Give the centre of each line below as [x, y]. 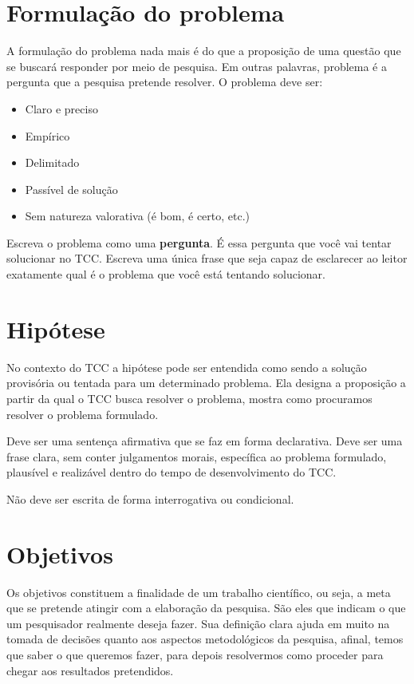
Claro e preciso [61, 108]
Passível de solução [71, 189]
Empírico [47, 135]
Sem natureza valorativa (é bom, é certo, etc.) [138, 216]
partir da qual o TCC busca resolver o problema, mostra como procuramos [189, 398]
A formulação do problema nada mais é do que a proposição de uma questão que [204, 51]
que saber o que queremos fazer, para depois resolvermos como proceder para [195, 655]
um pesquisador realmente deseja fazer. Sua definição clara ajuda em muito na [198, 623]
